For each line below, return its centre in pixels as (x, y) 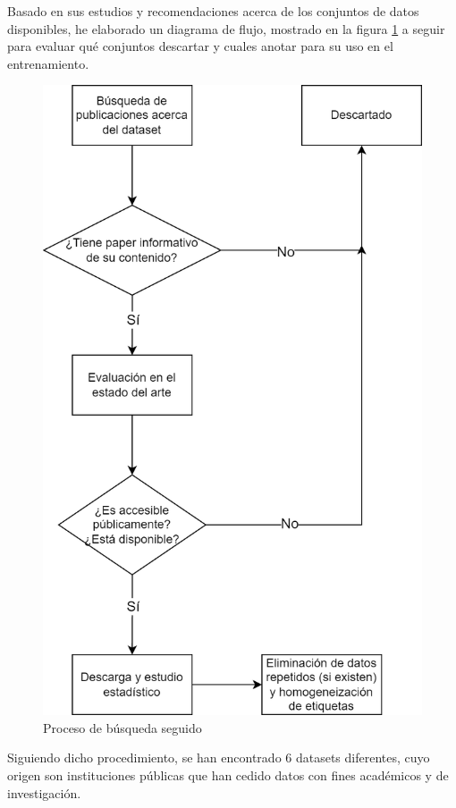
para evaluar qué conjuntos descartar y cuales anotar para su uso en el (200, 46)
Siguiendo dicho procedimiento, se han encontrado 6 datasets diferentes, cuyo (219, 757)
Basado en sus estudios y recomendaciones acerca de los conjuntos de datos (213, 11)
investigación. (44, 792)
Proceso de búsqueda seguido (122, 727)
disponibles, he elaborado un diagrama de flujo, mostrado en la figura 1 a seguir (226, 28)
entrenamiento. (48, 63)
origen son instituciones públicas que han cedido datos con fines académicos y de (228, 774)
